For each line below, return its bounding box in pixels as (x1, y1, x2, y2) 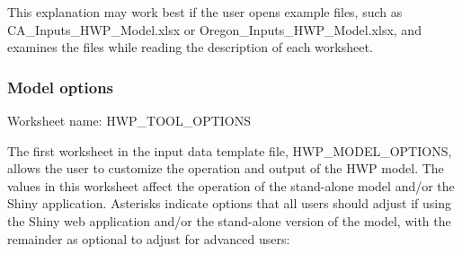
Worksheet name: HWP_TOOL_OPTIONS (7, 111, 251, 129)
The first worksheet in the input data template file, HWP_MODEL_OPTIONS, (7, 141, 452, 160)
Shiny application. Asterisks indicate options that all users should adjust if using (7, 194, 451, 213)
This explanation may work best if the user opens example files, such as (7, 3, 403, 21)
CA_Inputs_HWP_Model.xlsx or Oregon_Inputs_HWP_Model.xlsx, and (7, 20, 422, 39)
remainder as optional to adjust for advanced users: (7, 229, 290, 248)
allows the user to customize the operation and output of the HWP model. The (7, 159, 444, 178)
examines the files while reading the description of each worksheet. (7, 38, 373, 57)
